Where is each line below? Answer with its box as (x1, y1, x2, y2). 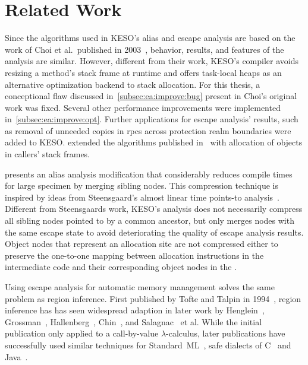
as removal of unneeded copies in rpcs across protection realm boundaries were (5, 124, 291, 137)
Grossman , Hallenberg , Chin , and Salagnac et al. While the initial (5, 315, 262, 328)
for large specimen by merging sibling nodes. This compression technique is (5, 179, 278, 192)
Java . (5, 350, 28, 363)
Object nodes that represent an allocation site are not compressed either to (5, 237, 278, 250)
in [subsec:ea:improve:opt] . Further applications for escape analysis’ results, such (5, 113, 298, 125)
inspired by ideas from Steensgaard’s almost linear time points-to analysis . (5, 191, 280, 203)
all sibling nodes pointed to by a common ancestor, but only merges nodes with (5, 214, 294, 227)
